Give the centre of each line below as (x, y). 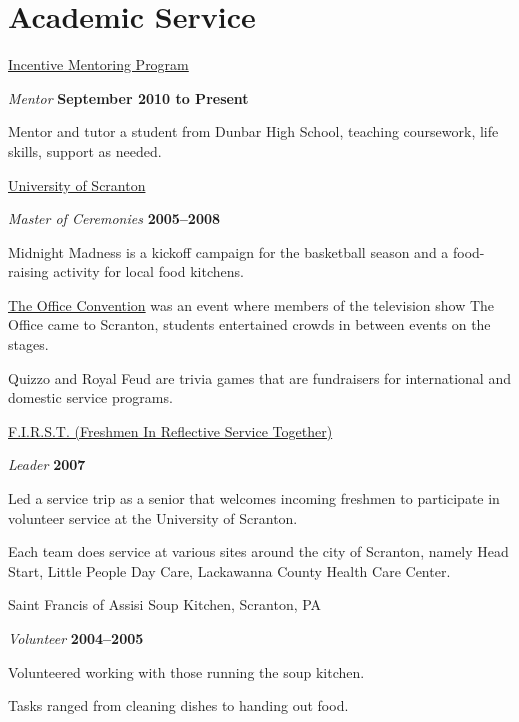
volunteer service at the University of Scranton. (153, 517)
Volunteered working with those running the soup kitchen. (186, 671)
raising (28, 271)
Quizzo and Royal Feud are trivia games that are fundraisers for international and (259, 377)
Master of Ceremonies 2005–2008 (114, 218)
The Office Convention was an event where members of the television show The (251, 304)
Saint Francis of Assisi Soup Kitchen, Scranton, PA (165, 604)
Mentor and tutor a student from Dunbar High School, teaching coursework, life (253, 131)
